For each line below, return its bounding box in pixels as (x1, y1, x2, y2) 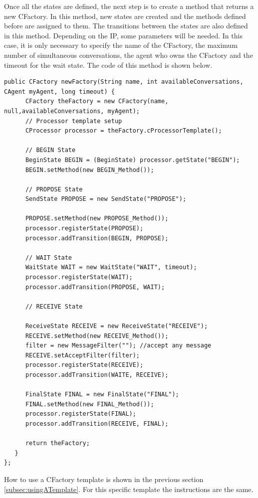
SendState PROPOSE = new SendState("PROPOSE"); (25, 195, 187, 203)
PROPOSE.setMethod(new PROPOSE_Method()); (25, 215, 169, 222)
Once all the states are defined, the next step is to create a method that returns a (4, 1, 254, 11)
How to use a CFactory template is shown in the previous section (4, 474, 204, 484)
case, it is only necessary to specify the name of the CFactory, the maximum (4, 40, 238, 50)
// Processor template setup (25, 117, 122, 125)
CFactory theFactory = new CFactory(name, (25, 98, 169, 105)
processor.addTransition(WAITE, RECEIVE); (25, 371, 169, 378)
